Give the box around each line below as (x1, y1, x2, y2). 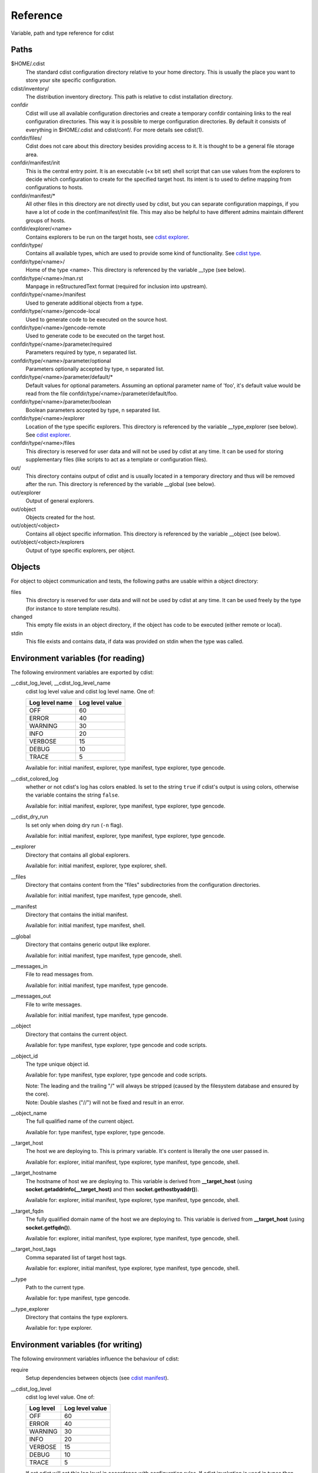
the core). (25, 1091, 49, 1098)
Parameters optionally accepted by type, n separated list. (25, 365, 165, 372)
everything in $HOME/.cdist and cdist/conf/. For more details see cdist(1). (25, 126, 204, 133)
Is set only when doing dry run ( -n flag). (25, 821, 124, 828)
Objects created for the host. (25, 513, 95, 521)
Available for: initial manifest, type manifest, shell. (25, 922, 146, 929)
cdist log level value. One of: (25, 1393, 95, 1401)
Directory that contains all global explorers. (25, 851, 130, 858)
